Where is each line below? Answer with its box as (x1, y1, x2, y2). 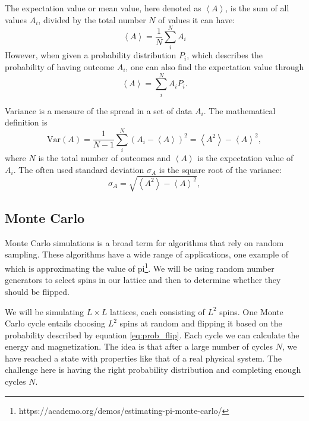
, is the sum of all (225, 2, 289, 14)
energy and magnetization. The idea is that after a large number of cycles (5, 340, 273, 353)
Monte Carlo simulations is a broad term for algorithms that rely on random (5, 236, 284, 249)
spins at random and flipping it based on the (119, 317, 282, 329)
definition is (5, 116, 48, 128)
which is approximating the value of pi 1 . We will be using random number (5, 260, 275, 274)
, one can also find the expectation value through (125, 60, 304, 73)
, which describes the (187, 49, 263, 61)
